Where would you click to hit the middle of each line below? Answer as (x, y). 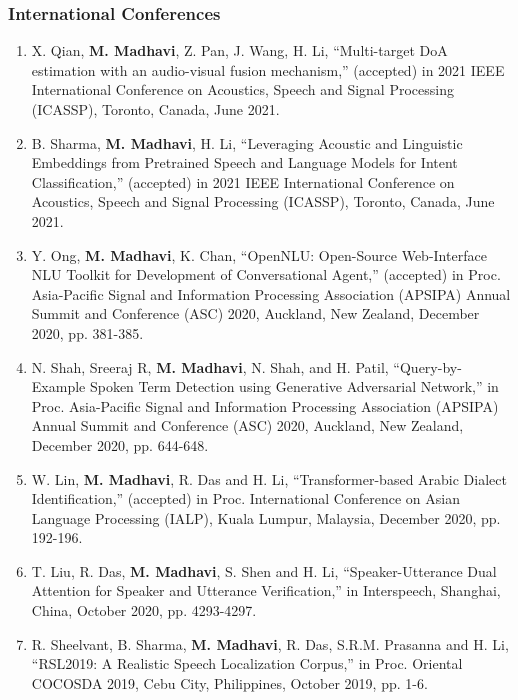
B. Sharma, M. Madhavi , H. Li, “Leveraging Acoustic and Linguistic (247, 142)
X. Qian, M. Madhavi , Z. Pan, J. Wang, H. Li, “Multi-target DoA (239, 50)
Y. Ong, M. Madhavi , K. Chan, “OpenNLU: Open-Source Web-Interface (259, 254)
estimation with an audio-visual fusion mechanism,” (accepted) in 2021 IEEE (268, 69)
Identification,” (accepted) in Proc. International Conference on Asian (245, 498)
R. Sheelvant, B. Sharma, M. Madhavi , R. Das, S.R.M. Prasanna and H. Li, (270, 643)
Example (58, 386)
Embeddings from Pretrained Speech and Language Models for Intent (244, 162)
